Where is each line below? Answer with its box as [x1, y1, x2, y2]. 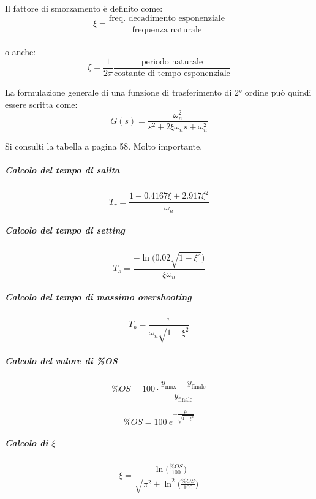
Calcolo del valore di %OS [5, 354, 118, 367]
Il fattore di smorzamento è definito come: [5, 2, 163, 14]
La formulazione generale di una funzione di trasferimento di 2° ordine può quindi [5, 85, 312, 98]
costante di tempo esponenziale [113, 69, 230, 78]
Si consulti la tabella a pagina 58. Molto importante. [5, 139, 203, 152]
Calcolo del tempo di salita [5, 163, 120, 176]
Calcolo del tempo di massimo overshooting [5, 291, 192, 303]
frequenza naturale [132, 25, 202, 34]
